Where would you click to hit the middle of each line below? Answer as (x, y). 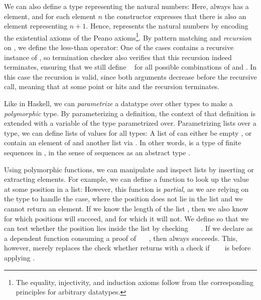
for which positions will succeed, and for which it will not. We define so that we (126, 218)
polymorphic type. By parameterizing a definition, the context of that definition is (130, 113)
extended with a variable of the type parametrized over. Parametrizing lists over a (130, 123)
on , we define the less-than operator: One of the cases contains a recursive (119, 47)
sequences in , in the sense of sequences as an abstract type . (97, 152)
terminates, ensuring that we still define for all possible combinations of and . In (130, 67)
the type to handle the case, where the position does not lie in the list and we (123, 199)
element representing (36, 26)
